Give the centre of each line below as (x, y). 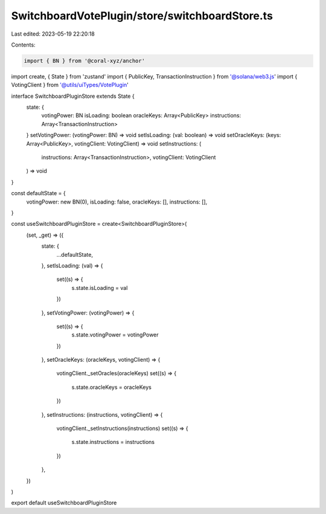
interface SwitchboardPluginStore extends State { (73, 96)
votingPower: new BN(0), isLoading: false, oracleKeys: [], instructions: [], (117, 202)
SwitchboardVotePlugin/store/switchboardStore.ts (142, 16)
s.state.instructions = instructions (113, 442)
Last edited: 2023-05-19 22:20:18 (53, 34)
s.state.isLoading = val (100, 288)
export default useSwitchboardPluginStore (64, 503)
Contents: (23, 45)
